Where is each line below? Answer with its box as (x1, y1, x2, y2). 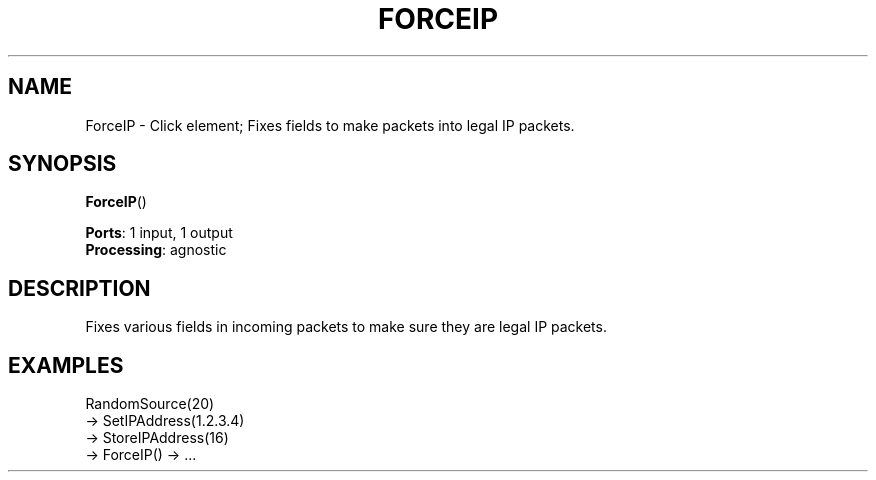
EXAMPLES (8, 352, 124, 378)
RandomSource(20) (85, 395, 215, 413)
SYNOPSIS (8, 151, 117, 177)
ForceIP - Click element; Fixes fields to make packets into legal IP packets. (85, 116, 575, 134)
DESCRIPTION (8, 275, 151, 301)
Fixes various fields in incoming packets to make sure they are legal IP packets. (85, 318, 607, 336)
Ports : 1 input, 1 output (85, 224, 233, 242)
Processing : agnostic (85, 241, 227, 259)
